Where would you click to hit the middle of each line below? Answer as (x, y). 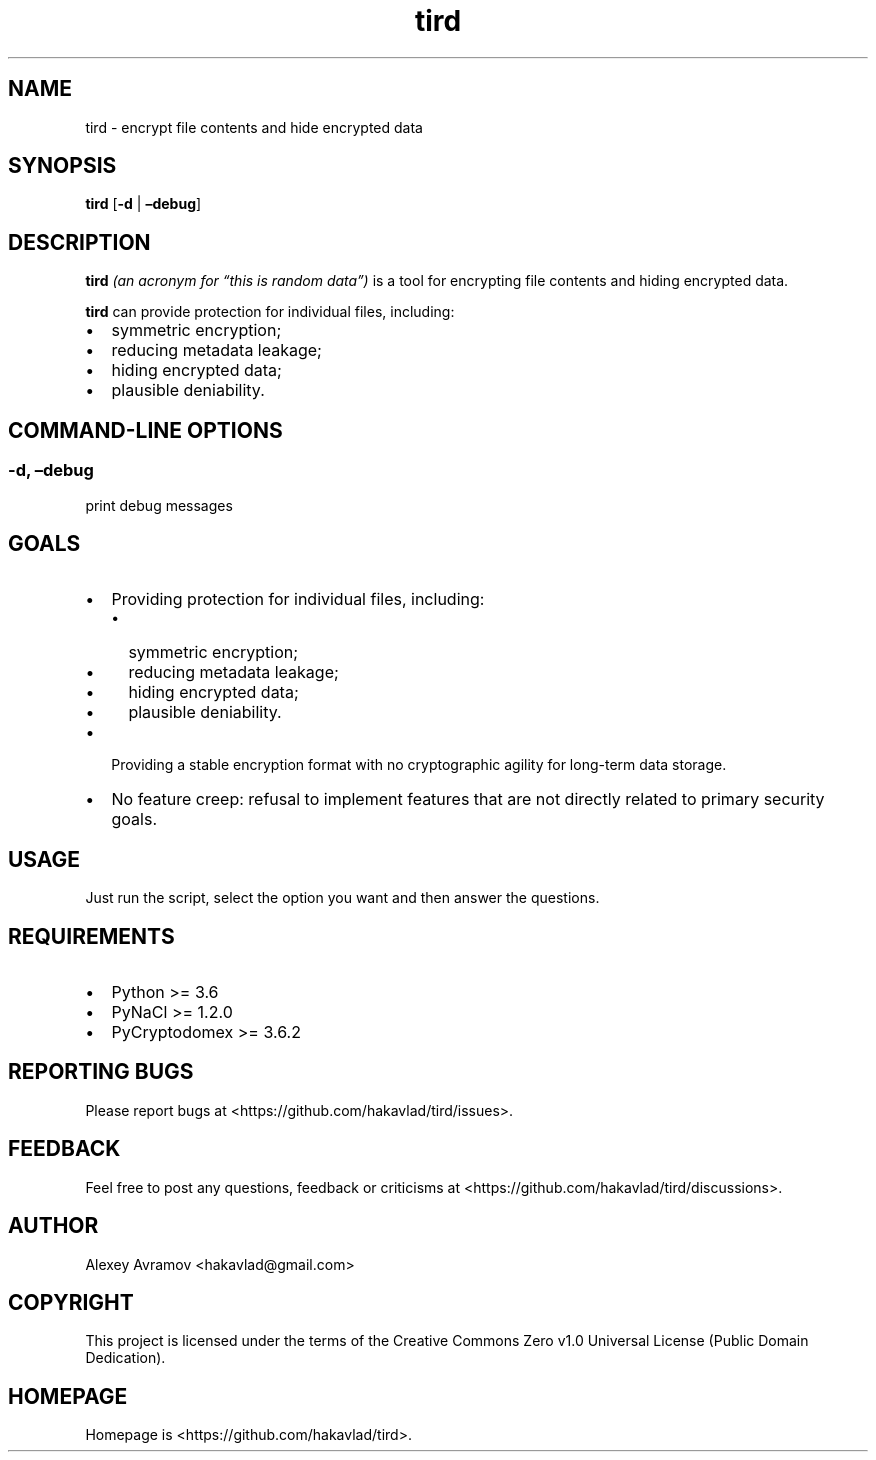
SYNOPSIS (62, 166)
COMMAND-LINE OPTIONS (145, 430)
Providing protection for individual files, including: (298, 599)
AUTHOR (53, 1226)
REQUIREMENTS (91, 936)
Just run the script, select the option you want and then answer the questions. (342, 898)
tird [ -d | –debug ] (143, 204)
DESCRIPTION (79, 242)
